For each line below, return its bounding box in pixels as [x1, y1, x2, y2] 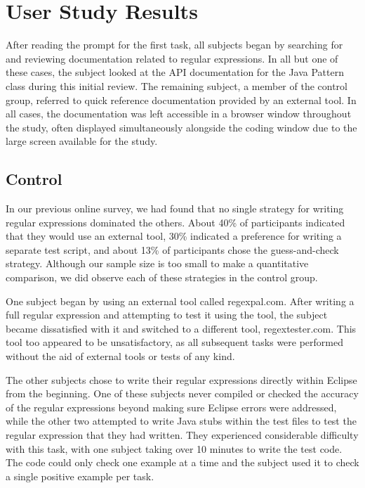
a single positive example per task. [6, 468, 154, 483]
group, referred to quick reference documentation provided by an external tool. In [6, 92, 357, 107]
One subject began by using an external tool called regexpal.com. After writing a [6, 293, 354, 308]
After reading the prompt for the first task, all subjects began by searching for [6, 37, 343, 52]
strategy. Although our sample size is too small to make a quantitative [6, 256, 309, 271]
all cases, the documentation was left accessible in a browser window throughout [6, 106, 352, 121]
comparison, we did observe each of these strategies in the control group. [6, 270, 318, 285]
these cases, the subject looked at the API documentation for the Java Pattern [6, 65, 344, 79]
